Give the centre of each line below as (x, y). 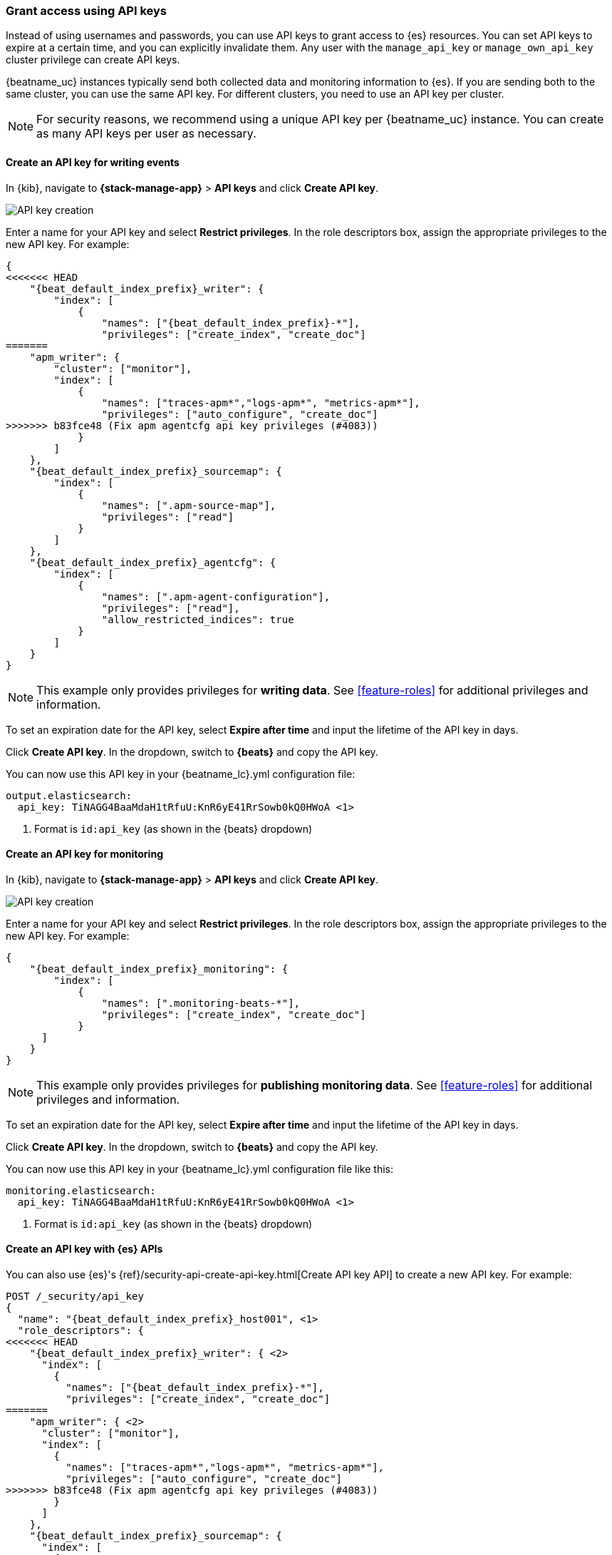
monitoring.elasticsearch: (81, 1190)
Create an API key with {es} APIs (84, 1249)
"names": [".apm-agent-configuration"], (216, 596)
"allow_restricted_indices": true (198, 619)
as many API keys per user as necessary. (146, 134)
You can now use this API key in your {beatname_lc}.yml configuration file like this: (200, 1169)
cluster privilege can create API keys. (93, 60)
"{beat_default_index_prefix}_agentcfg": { (153, 562)
